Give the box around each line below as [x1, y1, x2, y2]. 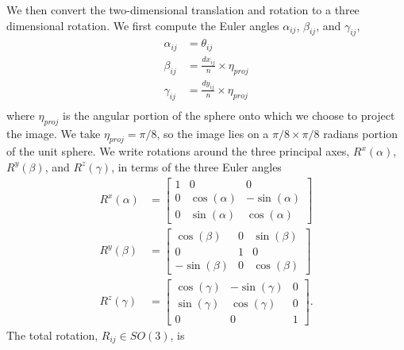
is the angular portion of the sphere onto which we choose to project [63, 106, 395, 123]
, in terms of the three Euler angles [111, 158, 282, 175]
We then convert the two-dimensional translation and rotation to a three [6, 2, 360, 17]
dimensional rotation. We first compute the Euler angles [6, 17, 279, 33]
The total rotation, [6, 326, 98, 343]
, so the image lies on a [156, 125, 269, 141]
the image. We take [6, 125, 101, 141]
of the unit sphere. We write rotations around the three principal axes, [6, 143, 350, 160]
